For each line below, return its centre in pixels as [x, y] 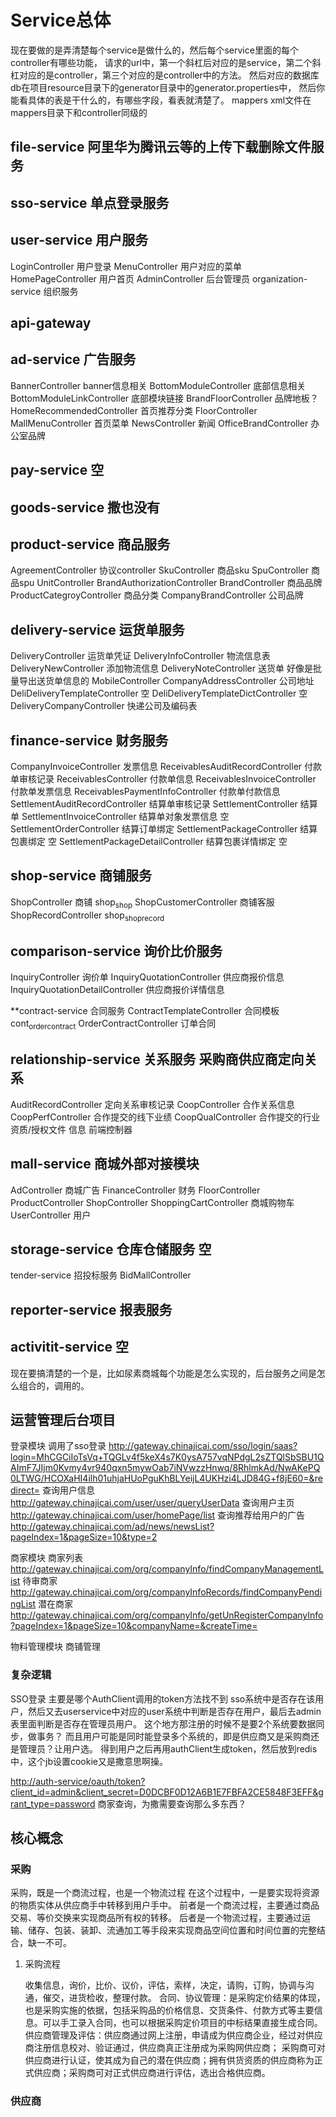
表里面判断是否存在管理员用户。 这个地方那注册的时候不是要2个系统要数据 [163, 1723]
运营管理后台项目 [63, 1420]
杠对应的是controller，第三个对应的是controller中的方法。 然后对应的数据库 [165, 75]
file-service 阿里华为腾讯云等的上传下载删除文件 [161, 147]
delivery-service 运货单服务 [97, 629]
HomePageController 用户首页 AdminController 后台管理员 [130, 278]
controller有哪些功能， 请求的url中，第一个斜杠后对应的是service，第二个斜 [166, 62]
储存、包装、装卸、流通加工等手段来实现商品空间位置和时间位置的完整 [172, 1930]
